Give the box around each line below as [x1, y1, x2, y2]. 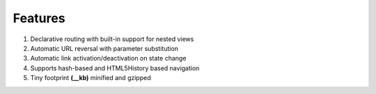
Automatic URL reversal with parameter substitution [30, 44, 179, 52]
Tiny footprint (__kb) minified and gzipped [30, 74, 151, 82]
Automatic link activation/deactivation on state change [30, 54, 187, 63]
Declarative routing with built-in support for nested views [30, 35, 194, 43]
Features [13, 10, 65, 26]
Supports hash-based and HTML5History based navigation [30, 63, 200, 72]
